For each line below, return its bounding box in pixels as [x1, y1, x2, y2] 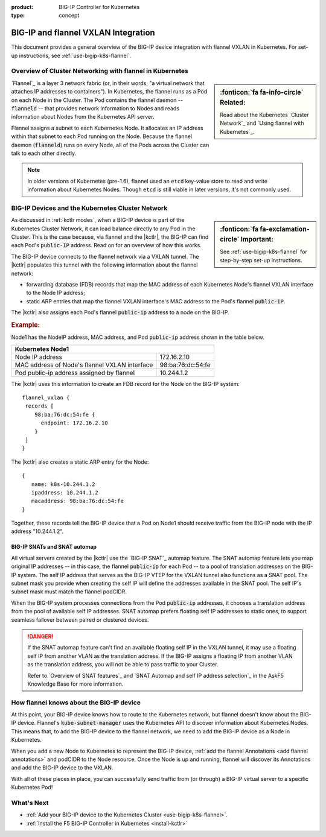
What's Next [11, 798, 49, 807]
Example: [11, 320, 40, 329]
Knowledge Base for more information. [27, 680, 124, 687]
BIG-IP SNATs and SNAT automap [11, 543, 97, 551]
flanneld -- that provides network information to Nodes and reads [11, 105, 180, 112]
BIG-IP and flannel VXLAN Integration [11, 28, 155, 38]
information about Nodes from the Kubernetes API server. [11, 113, 155, 121]
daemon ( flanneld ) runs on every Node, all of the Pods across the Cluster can [11, 141, 209, 148]
